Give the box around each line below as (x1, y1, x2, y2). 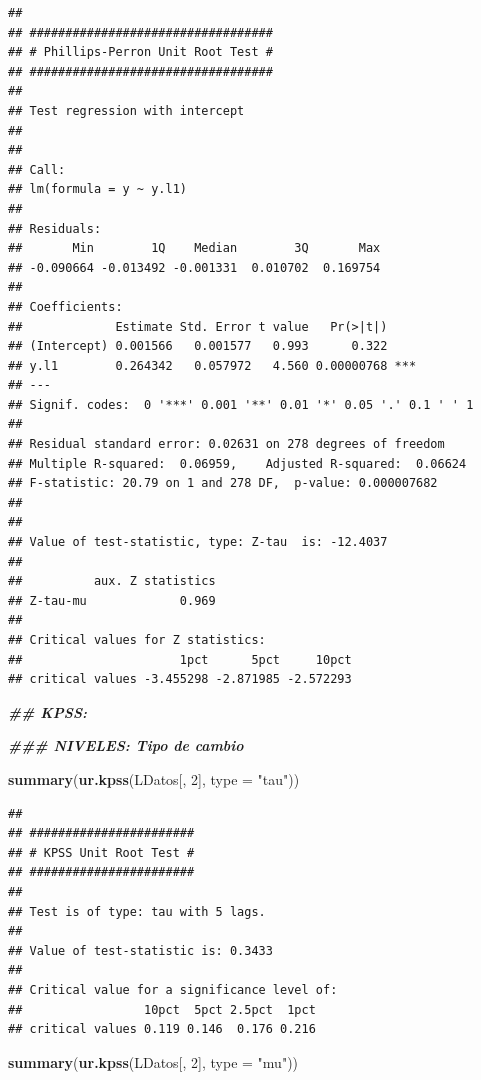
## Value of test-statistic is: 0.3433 (8, 943, 273, 958)
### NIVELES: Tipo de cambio (8, 735, 244, 756)
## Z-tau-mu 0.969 (8, 593, 216, 608)
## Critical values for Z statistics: (8, 633, 266, 647)
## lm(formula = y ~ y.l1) (8, 182, 187, 197)
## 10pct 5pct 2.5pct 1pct (8, 1002, 316, 1017)
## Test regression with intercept (8, 103, 245, 118)
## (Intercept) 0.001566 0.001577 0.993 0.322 (8, 339, 388, 354)
